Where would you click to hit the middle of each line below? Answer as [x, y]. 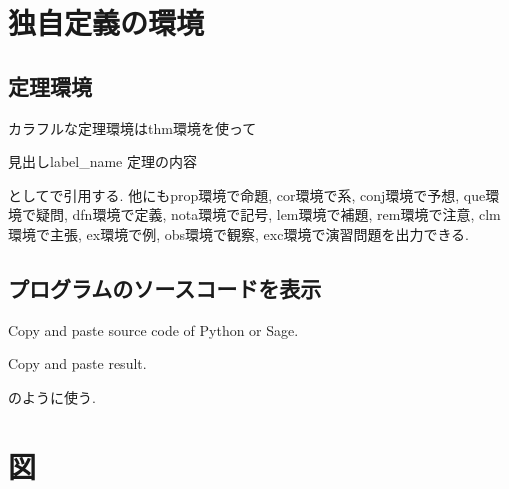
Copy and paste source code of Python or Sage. [153, 329]
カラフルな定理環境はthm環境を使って [132, 127]
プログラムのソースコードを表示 [165, 287]
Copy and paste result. [77, 363]
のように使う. [52, 396]
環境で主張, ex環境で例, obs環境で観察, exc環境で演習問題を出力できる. [239, 233]
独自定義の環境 [106, 22]
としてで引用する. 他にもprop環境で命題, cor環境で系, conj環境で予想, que [247, 194]
